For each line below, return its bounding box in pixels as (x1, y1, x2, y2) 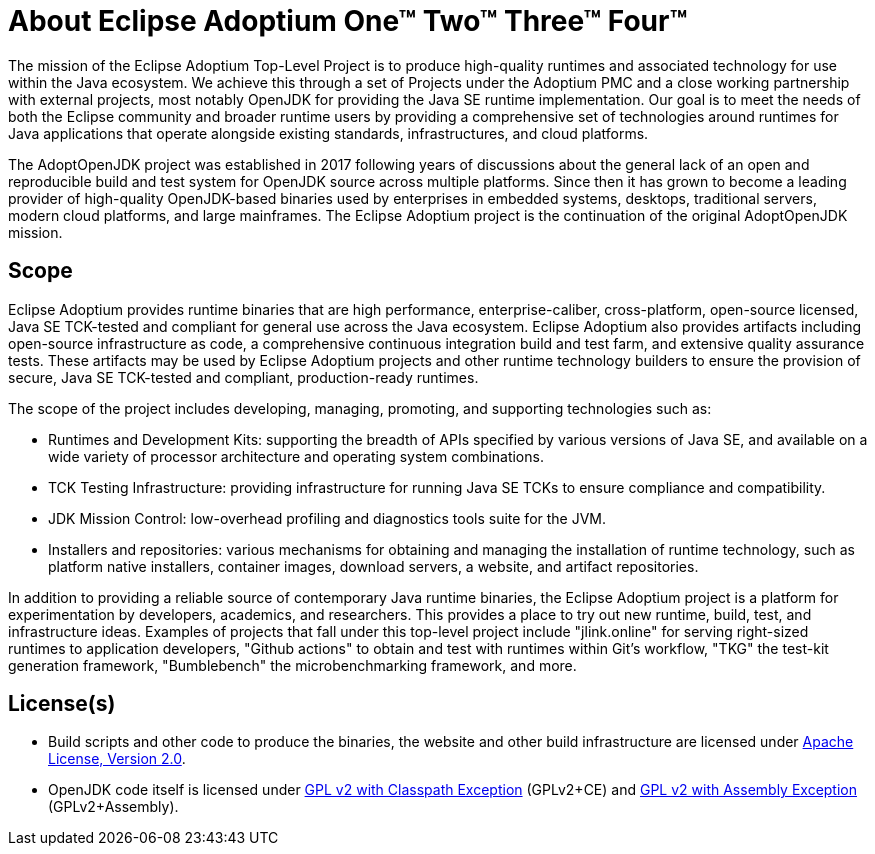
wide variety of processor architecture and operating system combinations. (48, 447, 544, 465)
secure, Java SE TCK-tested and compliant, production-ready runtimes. (8, 368, 479, 386)
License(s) (8, 691, 116, 717)
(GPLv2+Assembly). (48, 798, 179, 816)
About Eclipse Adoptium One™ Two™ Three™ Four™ (8, 4, 688, 38)
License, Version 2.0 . (48, 750, 186, 768)
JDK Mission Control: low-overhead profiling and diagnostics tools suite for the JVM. (48, 509, 607, 527)
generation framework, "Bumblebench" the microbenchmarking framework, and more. (8, 656, 577, 674)
